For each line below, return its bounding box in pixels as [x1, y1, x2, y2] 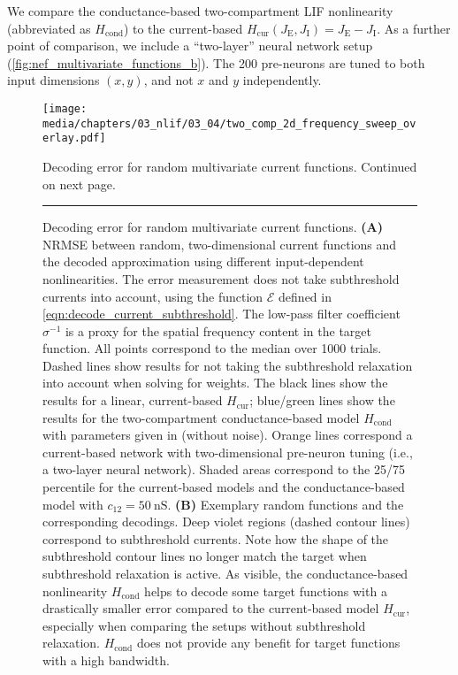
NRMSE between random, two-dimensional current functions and [42, 234, 397, 253]
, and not [143, 71, 194, 89]
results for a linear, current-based [42, 391, 223, 410]
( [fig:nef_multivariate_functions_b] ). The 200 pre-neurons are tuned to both [7, 53, 425, 72]
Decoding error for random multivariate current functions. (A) [42, 218, 384, 236]
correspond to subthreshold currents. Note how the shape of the [42, 529, 389, 548]
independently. [242, 71, 322, 89]
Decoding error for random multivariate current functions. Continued [42, 157, 417, 175]
